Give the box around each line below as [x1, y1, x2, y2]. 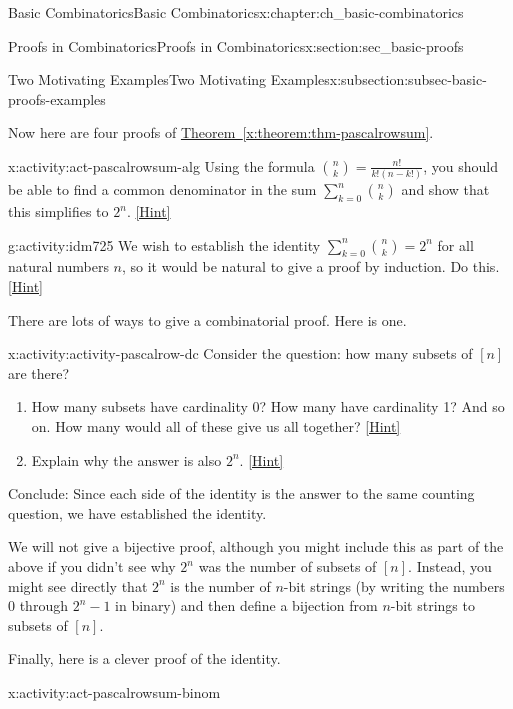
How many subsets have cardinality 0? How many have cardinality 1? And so [31, 396, 505, 417]
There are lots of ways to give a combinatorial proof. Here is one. [8, 309, 407, 330]
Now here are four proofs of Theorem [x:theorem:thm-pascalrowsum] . [8, 122, 434, 143]
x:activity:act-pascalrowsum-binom [8, 681, 221, 702]
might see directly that [8, 575, 148, 596]
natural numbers [8, 256, 109, 277]
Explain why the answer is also [31, 449, 222, 470]
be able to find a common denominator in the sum [8, 179, 317, 200]
